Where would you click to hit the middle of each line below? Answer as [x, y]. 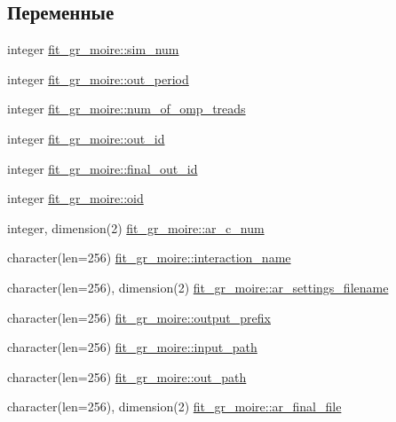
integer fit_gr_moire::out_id [86, 138]
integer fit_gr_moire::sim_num [93, 49]
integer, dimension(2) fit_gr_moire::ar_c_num [136, 227]
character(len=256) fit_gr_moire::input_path [132, 347]
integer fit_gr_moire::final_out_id [103, 168]
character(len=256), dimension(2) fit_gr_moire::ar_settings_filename [198, 287]
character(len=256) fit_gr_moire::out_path [127, 376]
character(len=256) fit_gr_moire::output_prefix [139, 317]
